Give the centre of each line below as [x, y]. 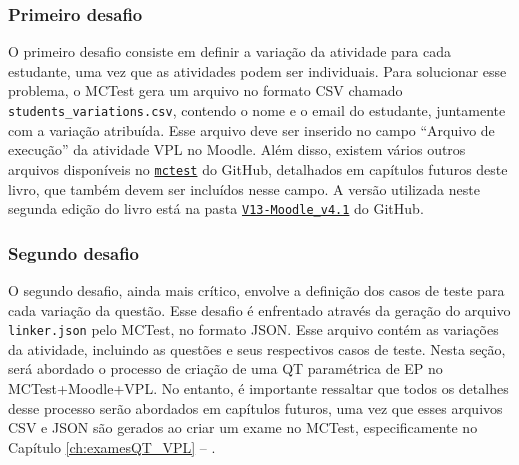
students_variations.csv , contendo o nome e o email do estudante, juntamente [257, 110]
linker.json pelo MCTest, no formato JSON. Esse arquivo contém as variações [253, 329]
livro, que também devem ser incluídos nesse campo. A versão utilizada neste [244, 188]
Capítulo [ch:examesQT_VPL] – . [112, 446]
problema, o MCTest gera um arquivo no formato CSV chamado [205, 90]
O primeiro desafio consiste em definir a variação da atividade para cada [229, 51]
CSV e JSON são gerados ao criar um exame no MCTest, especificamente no [243, 427]
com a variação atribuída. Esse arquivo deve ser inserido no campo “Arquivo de [251, 129]
